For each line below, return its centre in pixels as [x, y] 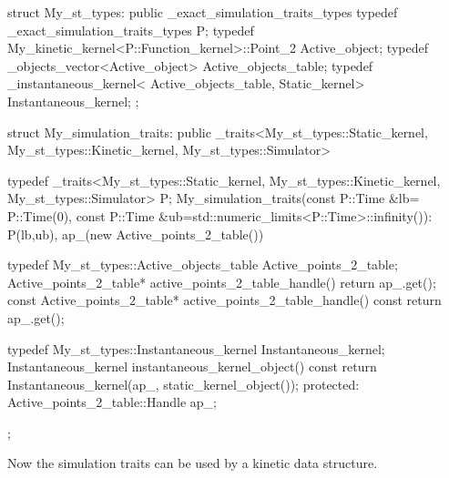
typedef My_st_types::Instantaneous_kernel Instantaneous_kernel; [196, 348]
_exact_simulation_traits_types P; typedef [131, 30]
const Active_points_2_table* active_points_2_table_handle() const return [224, 300]
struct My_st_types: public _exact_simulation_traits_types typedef [203, 12]
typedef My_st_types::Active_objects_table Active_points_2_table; [203, 264]
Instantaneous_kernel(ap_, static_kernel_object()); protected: [184, 384]
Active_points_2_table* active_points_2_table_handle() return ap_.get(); [222, 282]
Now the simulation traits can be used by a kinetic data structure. [193, 463]
